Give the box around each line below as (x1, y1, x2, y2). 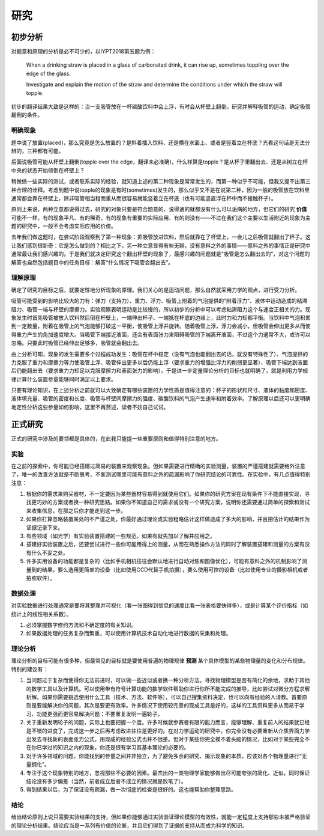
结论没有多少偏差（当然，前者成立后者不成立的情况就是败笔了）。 (26, 777, 187, 784)
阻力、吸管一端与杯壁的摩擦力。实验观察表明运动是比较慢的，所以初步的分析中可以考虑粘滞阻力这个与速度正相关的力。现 (11, 305, 311, 313)
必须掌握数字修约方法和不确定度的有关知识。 (26, 621, 137, 628)
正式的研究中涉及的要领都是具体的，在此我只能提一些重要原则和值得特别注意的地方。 (11, 435, 221, 442)
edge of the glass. (26, 70, 71, 77)
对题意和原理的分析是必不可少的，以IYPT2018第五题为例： (11, 48, 156, 55)
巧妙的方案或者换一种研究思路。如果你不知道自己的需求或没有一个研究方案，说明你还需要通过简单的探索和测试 (36, 499, 310, 506)
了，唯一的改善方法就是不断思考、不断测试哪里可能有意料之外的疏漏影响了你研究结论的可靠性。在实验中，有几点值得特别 (11, 471, 311, 478)
